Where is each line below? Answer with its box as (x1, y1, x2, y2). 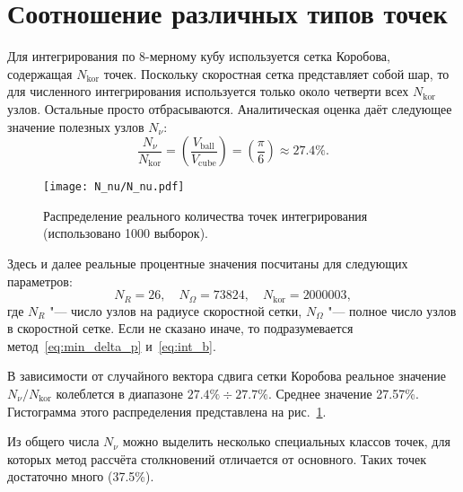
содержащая (7, 64, 73, 83)
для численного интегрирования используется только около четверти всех (7, 82, 409, 101)
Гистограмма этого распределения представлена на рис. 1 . (7, 401, 327, 420)
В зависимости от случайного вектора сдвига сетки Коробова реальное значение (7, 366, 447, 385)
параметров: (7, 271, 73, 290)
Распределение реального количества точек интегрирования (43, 206, 368, 224)
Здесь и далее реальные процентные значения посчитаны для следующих (7, 253, 408, 272)
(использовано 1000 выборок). (43, 224, 209, 242)
